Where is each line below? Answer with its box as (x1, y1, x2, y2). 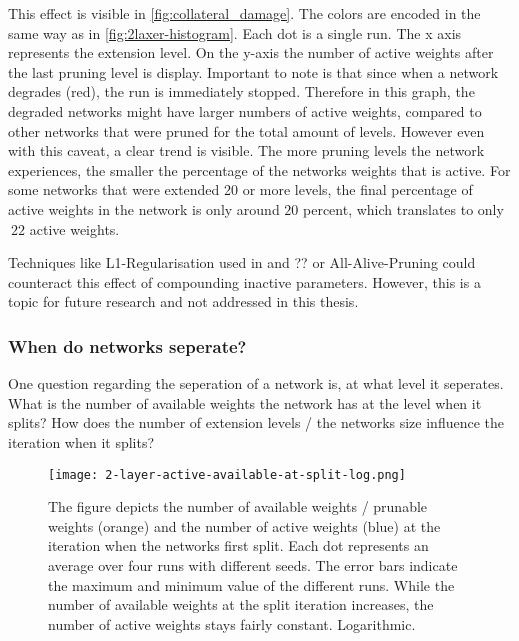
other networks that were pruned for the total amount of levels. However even (8, 120, 485, 141)
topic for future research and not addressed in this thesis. (8, 291, 359, 312)
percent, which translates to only (303, 198, 504, 219)
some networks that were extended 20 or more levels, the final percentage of (8, 179, 473, 200)
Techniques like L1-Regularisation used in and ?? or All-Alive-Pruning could (8, 252, 476, 273)
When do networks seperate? (8, 333, 247, 358)
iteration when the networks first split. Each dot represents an (48, 535, 429, 556)
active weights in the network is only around (8, 198, 280, 219)
